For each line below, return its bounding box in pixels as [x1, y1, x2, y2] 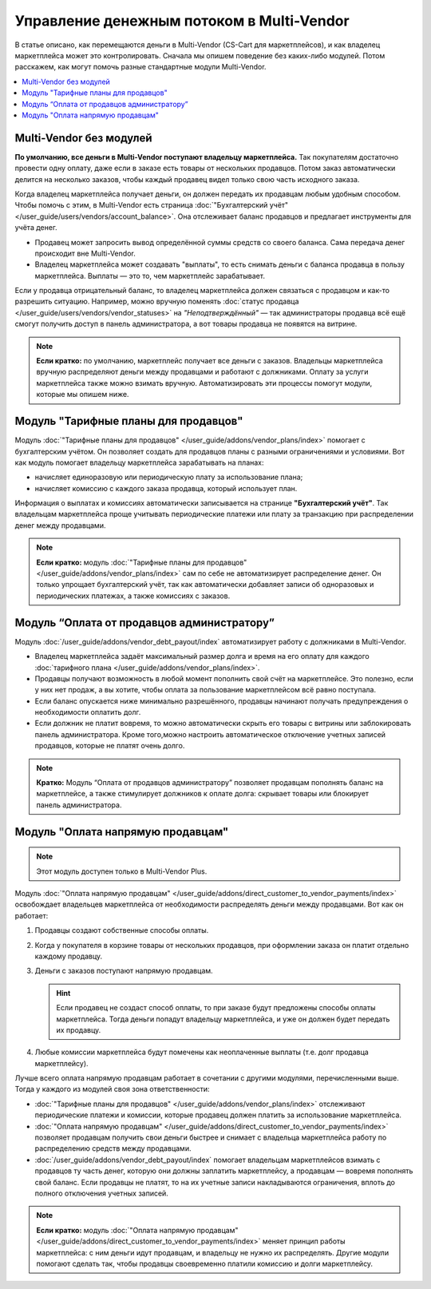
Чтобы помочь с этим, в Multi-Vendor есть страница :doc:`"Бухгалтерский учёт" [14, 200, 289, 210]
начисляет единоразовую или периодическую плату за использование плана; [34, 472, 303, 482]
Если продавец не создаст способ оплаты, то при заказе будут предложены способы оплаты [56, 1003, 376, 1013]
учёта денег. [14, 223, 57, 232]
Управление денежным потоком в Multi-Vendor [14, 12, 350, 30]
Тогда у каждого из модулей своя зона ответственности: [14, 1085, 211, 1094]
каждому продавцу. [34, 951, 103, 961]
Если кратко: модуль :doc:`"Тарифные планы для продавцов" [36, 557, 247, 567]
